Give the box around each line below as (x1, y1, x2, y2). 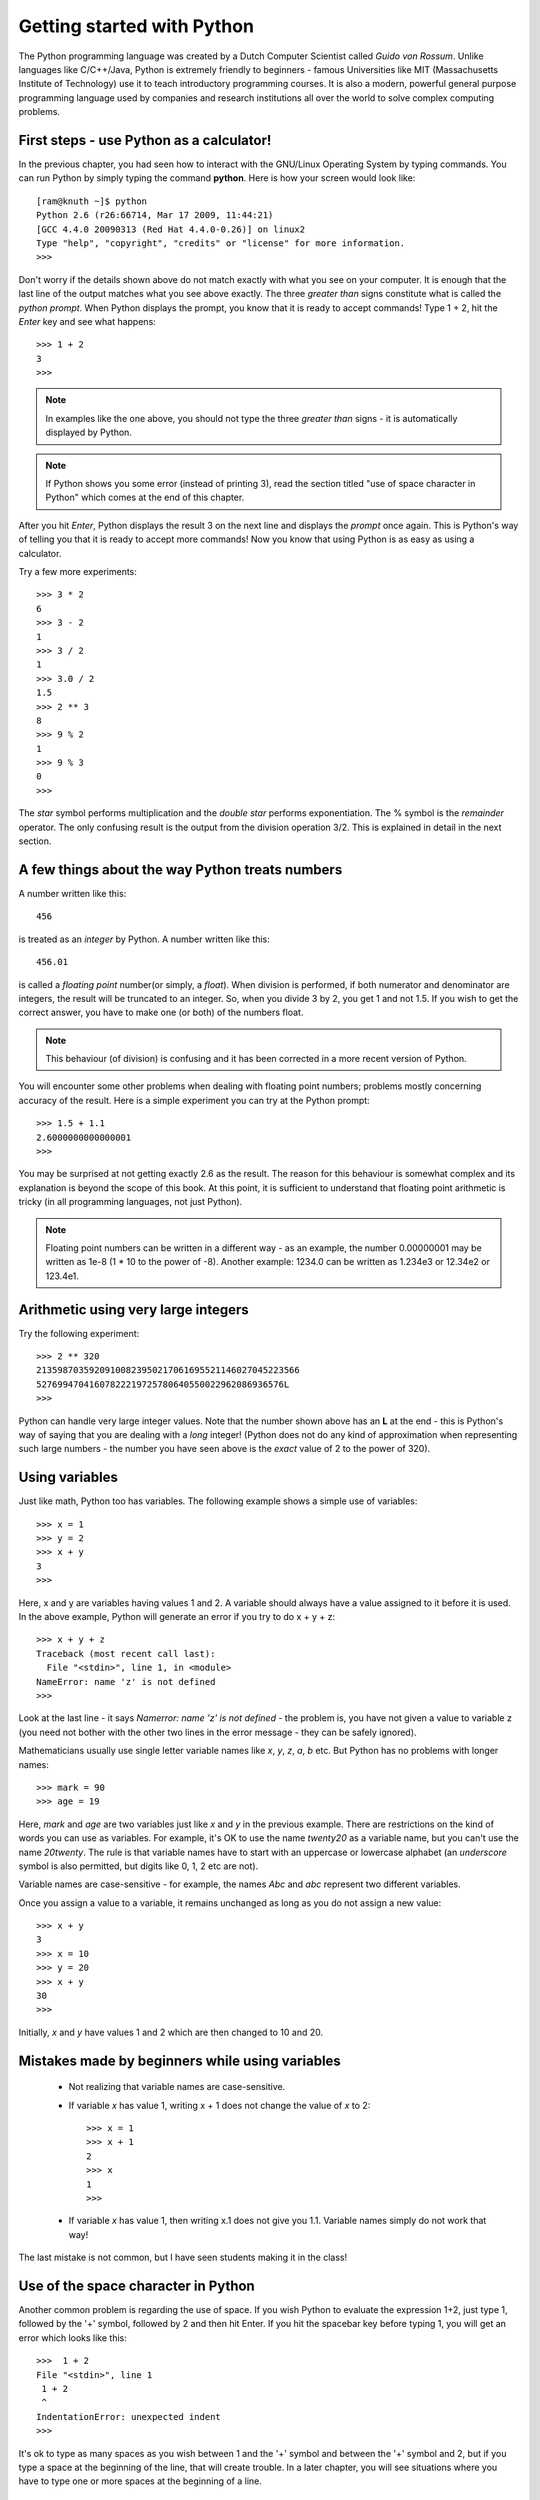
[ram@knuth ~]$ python (36, 195, 148, 207)
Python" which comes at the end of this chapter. (45, 491, 245, 504)
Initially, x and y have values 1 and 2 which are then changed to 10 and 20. (18, 2026, 324, 2038)
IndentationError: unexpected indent (36, 2411, 222, 2422)
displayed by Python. (45, 426, 132, 439)
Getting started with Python (18, 15, 255, 37)
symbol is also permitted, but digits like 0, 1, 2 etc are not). (18, 1860, 259, 1872)
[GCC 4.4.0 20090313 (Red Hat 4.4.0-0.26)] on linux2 (36, 223, 305, 235)
